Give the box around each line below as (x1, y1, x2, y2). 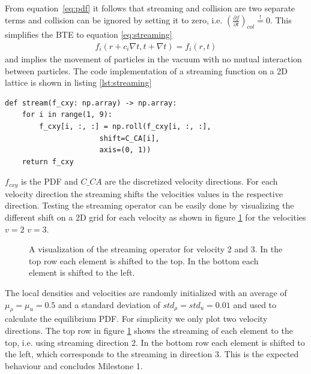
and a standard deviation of (58, 298, 160, 310)
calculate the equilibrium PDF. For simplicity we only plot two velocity (5, 312, 268, 325)
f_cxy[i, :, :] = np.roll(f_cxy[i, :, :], (39, 122, 211, 131)
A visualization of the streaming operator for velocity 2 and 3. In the (29, 243, 283, 255)
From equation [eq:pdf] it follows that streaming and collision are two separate (5, 2, 295, 14)
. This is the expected (219, 348, 299, 360)
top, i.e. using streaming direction (5, 336, 129, 348)
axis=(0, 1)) (99, 146, 151, 155)
